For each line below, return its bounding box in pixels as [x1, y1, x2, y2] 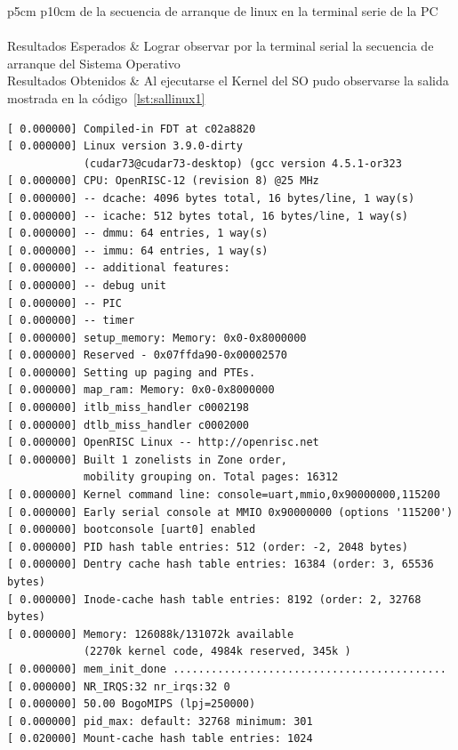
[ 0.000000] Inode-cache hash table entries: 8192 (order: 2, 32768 [7, 593, 422, 606]
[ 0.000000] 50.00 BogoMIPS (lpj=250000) [7, 698, 256, 711]
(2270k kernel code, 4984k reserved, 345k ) [83, 645, 351, 658]
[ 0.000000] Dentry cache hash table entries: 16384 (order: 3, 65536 [7, 558, 434, 571]
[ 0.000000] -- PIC [7, 296, 122, 310]
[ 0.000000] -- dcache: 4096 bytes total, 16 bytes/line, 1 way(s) [7, 191, 415, 205]
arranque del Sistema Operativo [7, 53, 181, 72]
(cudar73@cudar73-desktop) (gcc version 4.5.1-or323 [83, 157, 402, 170]
